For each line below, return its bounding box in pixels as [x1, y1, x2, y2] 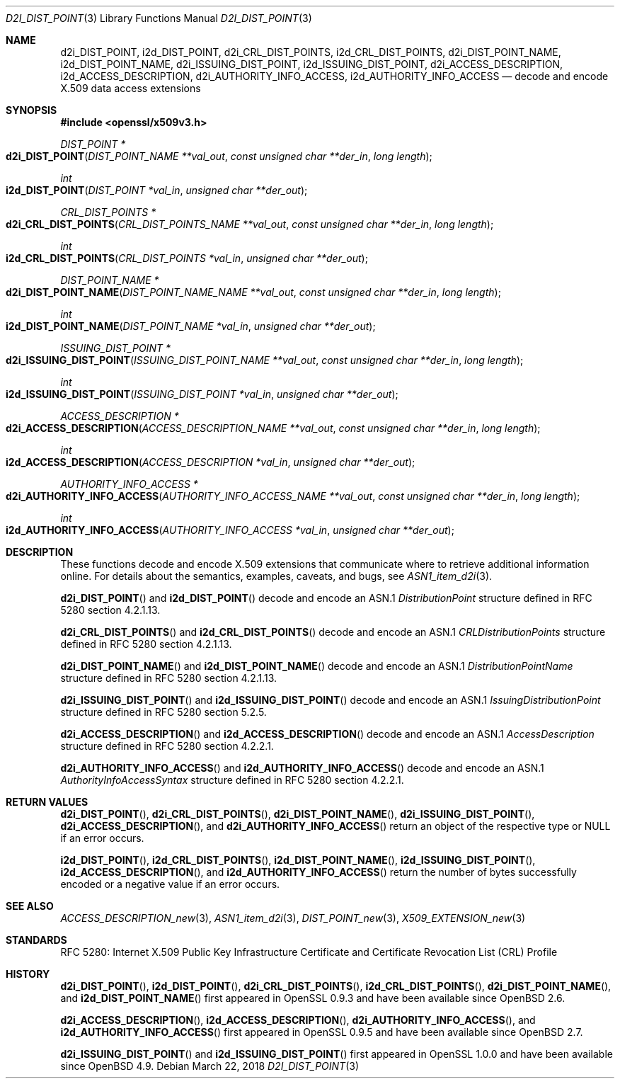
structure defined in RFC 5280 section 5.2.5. [60, 706, 267, 718]
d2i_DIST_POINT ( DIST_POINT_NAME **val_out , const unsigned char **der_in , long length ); [6, 150, 432, 162]
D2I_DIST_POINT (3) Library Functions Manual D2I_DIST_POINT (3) [6, 12, 312, 24]
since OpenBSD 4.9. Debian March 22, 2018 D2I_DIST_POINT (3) [60, 1060, 360, 1072]
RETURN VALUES [6, 796, 88, 808]
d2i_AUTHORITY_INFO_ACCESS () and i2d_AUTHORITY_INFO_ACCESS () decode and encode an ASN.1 [60, 762, 544, 774]
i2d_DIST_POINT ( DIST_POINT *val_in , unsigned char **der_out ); [6, 184, 308, 196]
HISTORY [6, 968, 50, 980]
